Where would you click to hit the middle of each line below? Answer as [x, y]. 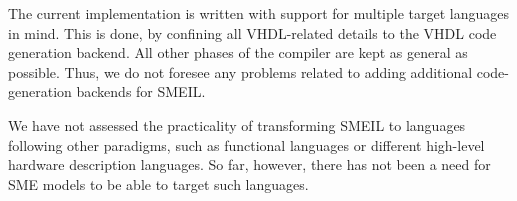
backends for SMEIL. [141, 91]
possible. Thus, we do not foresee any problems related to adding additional [240, 71]
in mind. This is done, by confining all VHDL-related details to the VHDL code [252, 32]
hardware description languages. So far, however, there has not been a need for [249, 164]
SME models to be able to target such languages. [158, 183]
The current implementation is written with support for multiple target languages [258, 13]
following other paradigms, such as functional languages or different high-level [246, 144]
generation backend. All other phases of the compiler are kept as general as [238, 52]
